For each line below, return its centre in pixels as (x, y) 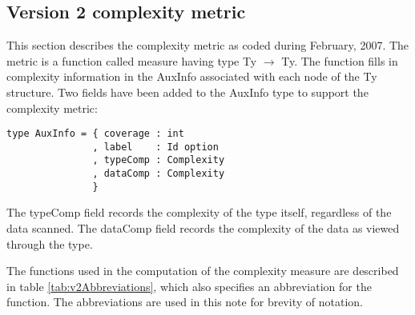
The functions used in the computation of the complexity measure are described (203, 271)
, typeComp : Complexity (159, 160)
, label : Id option (155, 147)
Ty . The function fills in (340, 60)
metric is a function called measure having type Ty (132, 60)
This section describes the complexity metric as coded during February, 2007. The (208, 45)
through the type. (50, 243)
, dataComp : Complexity (159, 174)
